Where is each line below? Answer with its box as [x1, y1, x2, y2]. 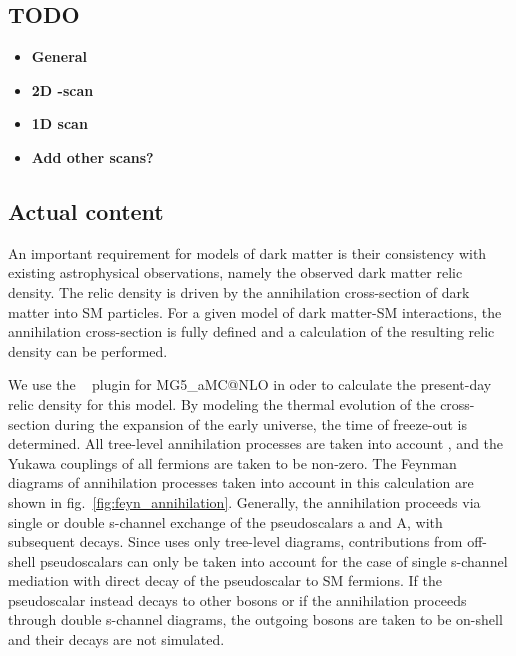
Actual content [8, 195, 164, 226]
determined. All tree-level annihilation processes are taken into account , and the [8, 433, 504, 454]
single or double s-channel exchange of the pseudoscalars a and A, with [8, 511, 443, 532]
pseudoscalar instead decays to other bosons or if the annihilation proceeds [8, 589, 467, 610]
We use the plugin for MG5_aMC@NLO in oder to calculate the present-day [8, 374, 492, 395]
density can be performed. [8, 340, 168, 361]
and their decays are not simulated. [8, 629, 225, 650]
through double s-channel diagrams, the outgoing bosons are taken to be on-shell [8, 609, 503, 630]
